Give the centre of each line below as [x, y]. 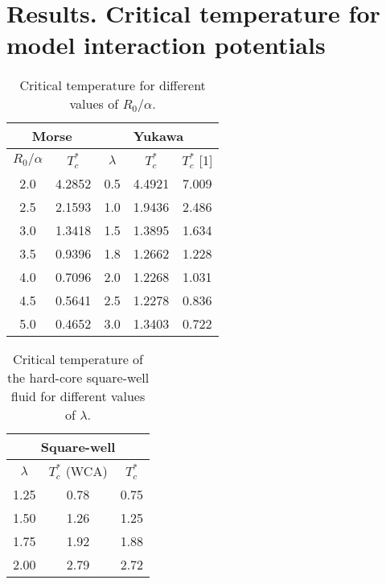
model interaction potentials [166, 45]
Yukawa [158, 136]
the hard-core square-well [78, 378]
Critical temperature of [78, 359]
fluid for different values [78, 396]
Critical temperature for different [113, 85]
